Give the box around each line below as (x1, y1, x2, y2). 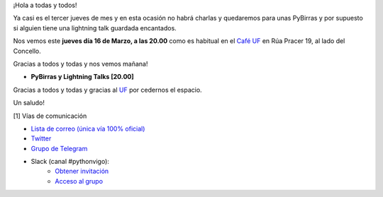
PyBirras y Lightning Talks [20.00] (30, 73, 134, 81)
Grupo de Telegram (30, 144, 88, 153)
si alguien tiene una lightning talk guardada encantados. (13, 23, 177, 32)
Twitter (30, 134, 52, 143)
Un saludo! (13, 99, 45, 107)
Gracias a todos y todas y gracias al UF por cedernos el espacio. (13, 85, 202, 94)
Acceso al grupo (55, 177, 103, 185)
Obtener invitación (55, 167, 109, 176)
